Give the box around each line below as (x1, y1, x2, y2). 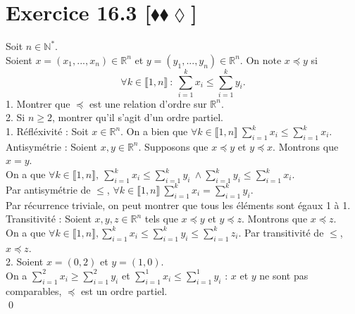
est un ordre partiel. (80, 283, 168, 298)
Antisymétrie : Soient (6, 139, 98, 153)
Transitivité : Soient (6, 211, 92, 226)
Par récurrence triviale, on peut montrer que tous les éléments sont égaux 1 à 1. (6, 197, 351, 212)
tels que (144, 211, 178, 226)
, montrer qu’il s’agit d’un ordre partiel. (51, 110, 223, 125)
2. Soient (6, 254, 44, 269)
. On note (239, 52, 282, 67)
